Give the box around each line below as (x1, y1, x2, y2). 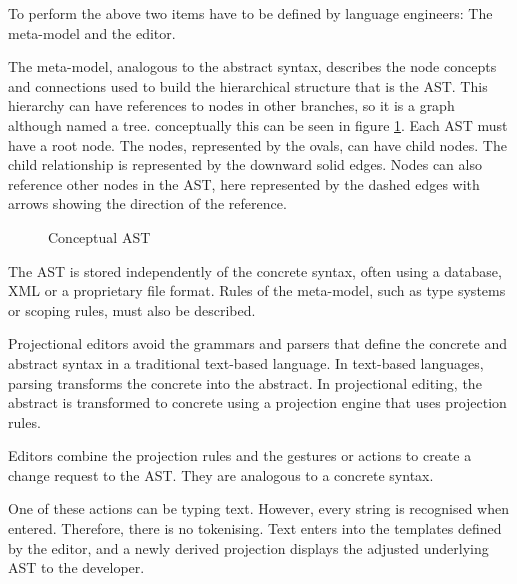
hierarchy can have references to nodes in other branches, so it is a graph (8, 95, 455, 116)
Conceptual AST (48, 226, 151, 247)
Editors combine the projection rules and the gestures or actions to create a (8, 445, 472, 466)
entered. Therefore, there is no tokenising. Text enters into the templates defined (8, 518, 502, 539)
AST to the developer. (8, 557, 145, 578)
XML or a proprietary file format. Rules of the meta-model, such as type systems (8, 280, 506, 301)
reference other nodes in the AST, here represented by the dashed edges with (8, 173, 480, 194)
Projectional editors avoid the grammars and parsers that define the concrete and (8, 333, 507, 354)
